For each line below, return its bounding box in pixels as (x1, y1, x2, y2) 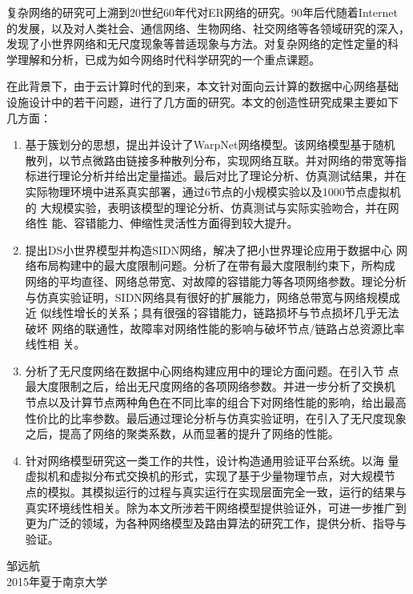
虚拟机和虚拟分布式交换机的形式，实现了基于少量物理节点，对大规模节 (25, 468, 395, 484)
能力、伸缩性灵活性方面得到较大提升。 (96, 215, 299, 231)
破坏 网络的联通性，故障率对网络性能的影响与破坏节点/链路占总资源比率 (25, 319, 405, 336)
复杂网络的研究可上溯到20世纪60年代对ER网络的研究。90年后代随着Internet (6, 4, 398, 20)
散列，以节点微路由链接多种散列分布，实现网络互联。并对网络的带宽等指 (25, 151, 407, 168)
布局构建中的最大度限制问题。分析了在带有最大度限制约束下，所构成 (36, 257, 395, 274)
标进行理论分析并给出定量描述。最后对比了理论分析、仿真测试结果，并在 (25, 167, 407, 184)
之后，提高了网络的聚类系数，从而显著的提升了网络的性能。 (25, 425, 339, 442)
